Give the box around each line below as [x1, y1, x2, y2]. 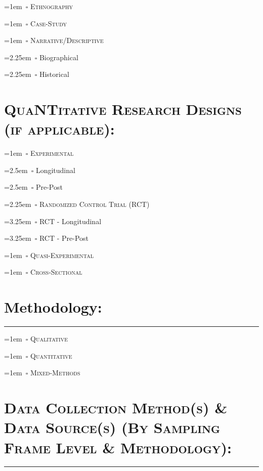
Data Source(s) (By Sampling [4, 417, 221, 438]
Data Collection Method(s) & [4, 397, 228, 418]
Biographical [39, 52, 78, 62]
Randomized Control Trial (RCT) [39, 199, 150, 209]
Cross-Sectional [30, 267, 82, 277]
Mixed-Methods [30, 367, 80, 378]
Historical [39, 69, 69, 79]
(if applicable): [4, 118, 115, 139]
